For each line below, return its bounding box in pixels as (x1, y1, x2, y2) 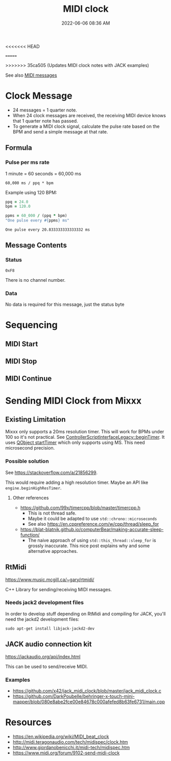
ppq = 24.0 (5, 199, 29, 205)
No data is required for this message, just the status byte (5, 301, 125, 307)
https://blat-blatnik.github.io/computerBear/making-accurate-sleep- (20, 526, 164, 532)
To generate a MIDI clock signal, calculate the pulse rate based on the (12, 123, 160, 129)
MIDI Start (5, 340, 38, 348)
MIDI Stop (5, 357, 37, 366)
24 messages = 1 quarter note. (12, 107, 78, 113)
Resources (5, 717, 52, 728)
